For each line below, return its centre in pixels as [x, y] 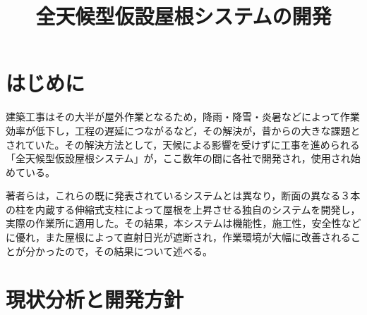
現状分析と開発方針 [95, 299]
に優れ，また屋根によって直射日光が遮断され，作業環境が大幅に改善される [178, 237]
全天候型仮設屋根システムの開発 [183, 16]
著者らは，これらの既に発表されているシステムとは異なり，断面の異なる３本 [183, 196]
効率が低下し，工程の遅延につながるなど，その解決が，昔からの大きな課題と [183, 130]
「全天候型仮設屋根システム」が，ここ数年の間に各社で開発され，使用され [178, 158]
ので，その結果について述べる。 [139, 251]
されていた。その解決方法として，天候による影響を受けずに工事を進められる [183, 144]
